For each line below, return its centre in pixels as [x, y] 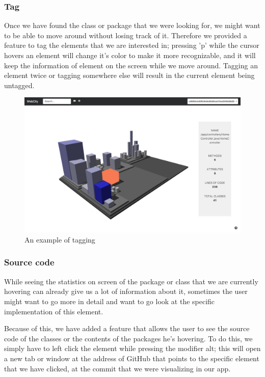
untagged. [19, 85]
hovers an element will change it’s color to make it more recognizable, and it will [130, 55]
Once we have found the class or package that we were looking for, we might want [132, 25]
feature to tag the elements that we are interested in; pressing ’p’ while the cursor [132, 45]
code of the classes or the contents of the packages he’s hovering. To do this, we [128, 338]
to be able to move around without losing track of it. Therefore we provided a [126, 35]
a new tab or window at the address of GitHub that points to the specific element [132, 358]
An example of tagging [60, 239]
